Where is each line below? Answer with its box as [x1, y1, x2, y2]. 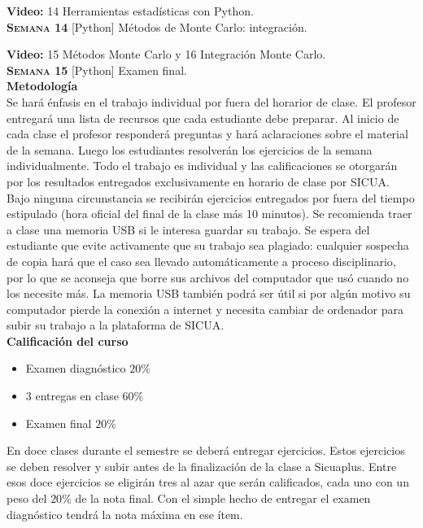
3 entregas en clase [25, 387, 119, 404]
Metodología [7, 77, 78, 94]
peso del [7, 490, 47, 507]
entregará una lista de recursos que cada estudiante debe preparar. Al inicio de [7, 109, 399, 126]
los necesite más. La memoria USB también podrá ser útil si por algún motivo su [7, 285, 411, 302]
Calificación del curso [7, 332, 129, 349]
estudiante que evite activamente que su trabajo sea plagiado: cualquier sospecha [7, 237, 409, 254]
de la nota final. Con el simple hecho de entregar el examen [75, 490, 371, 507]
